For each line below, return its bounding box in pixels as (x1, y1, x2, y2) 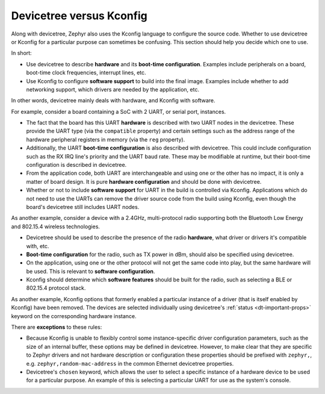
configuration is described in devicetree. (26, 161, 127, 169)
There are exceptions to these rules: (11, 324, 102, 331)
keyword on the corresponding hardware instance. (11, 312, 137, 319)
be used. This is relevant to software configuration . (26, 267, 155, 275)
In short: (11, 49, 32, 57)
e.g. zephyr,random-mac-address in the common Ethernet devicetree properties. (26, 360, 234, 367)
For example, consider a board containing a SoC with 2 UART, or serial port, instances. (11, 108, 226, 115)
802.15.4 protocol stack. (26, 284, 86, 292)
